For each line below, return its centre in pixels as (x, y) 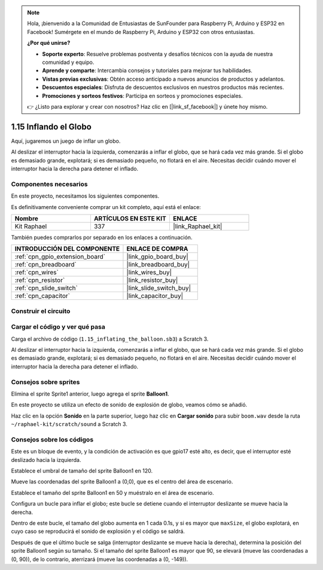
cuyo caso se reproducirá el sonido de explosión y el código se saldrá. (98, 531)
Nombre (27, 218)
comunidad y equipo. (68, 62)
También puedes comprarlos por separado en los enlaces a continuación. (102, 237)
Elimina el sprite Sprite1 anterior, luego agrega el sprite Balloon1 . (90, 394)
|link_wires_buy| (149, 272)
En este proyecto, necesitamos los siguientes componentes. (85, 196)
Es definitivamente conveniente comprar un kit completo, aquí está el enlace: (106, 207)
